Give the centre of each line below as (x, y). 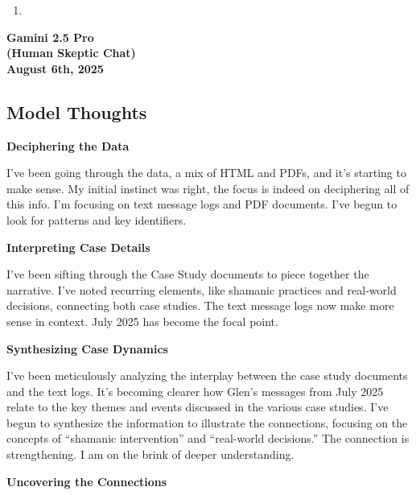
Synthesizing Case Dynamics (87, 348)
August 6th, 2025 (55, 68)
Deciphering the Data (68, 145)
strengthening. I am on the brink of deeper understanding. (150, 454)
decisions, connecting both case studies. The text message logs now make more (200, 305)
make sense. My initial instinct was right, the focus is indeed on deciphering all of (208, 188)
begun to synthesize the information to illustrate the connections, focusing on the (207, 422)
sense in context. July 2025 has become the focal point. (142, 321)
